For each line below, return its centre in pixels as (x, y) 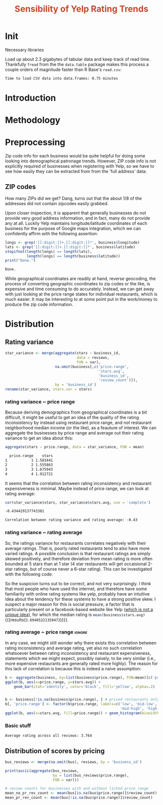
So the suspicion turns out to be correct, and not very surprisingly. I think (78, 583)
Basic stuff (18, 725)
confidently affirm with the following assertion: (52, 233)
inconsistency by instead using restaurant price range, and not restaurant (78, 423)
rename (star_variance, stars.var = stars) (49, 389)
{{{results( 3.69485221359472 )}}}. (37, 620)
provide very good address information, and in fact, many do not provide (78, 218)
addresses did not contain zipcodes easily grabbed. (57, 203)
